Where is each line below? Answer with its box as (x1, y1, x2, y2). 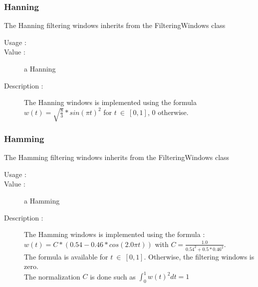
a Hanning (24, 63, 56, 73)
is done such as (90, 271, 136, 281)
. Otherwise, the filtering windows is (144, 251, 255, 261)
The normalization (24, 271, 80, 281)
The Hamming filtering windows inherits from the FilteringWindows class (4, 152, 230, 162)
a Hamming (24, 195, 60, 206)
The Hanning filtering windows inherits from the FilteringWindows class (4, 20, 226, 30)
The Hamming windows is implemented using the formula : (24, 229, 205, 239)
